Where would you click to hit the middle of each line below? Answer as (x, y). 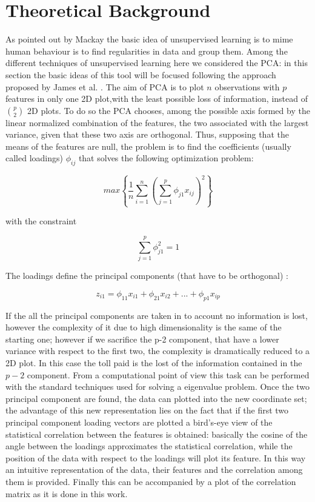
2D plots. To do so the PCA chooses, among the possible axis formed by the (169, 110)
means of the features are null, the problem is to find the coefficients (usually (148, 146)
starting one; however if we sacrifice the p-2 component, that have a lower (142, 339)
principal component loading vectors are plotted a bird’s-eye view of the (139, 422)
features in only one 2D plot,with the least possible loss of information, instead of (157, 99)
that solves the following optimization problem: (166, 158)
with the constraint (41, 221)
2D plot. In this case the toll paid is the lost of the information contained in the (154, 362)
